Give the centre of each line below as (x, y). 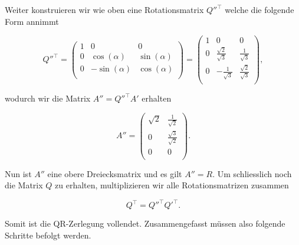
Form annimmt (32, 21)
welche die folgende (259, 9)
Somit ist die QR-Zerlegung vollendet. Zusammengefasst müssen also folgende (145, 223)
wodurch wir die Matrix (48, 98)
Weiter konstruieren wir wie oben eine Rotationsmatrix (104, 9)
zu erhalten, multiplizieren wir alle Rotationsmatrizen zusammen (172, 185)
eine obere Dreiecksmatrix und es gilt (115, 173)
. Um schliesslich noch (252, 173)
